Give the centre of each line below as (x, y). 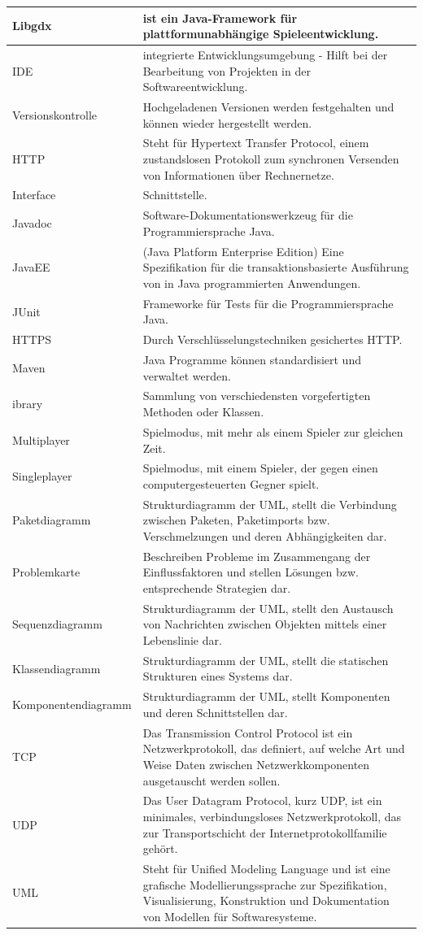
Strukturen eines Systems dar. (218, 676)
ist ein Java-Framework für (220, 17)
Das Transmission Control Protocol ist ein (248, 732)
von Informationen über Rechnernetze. (238, 174)
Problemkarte (46, 572)
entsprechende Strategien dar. (217, 588)
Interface (34, 195)
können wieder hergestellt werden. (227, 122)
